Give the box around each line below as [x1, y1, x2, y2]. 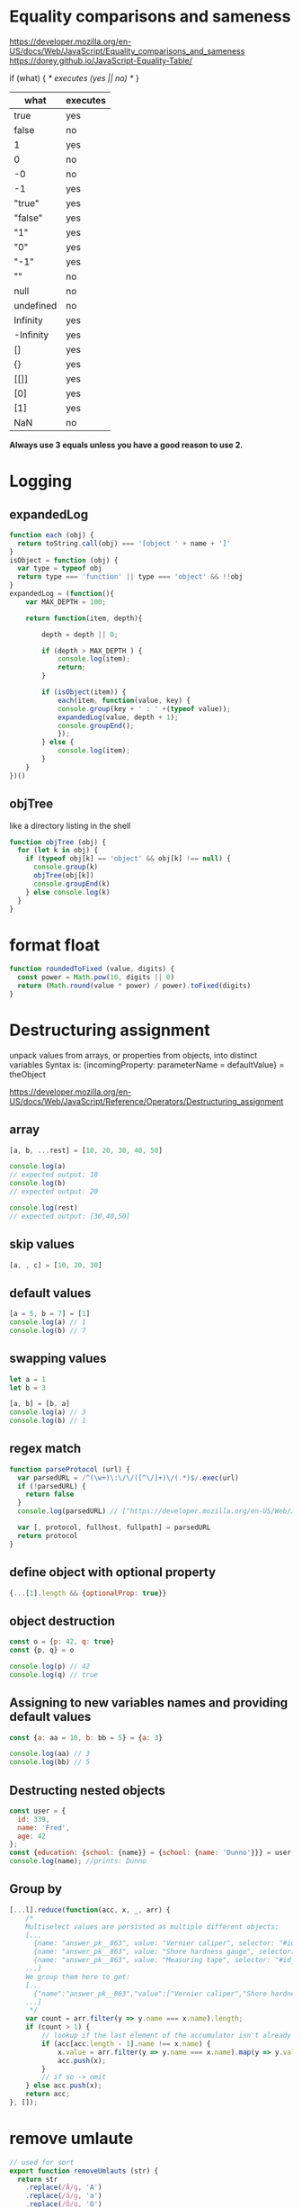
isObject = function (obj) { [9, 555, 119, 564]
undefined [13, 299, 58, 311]
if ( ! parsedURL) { [17, 1482, 87, 1491]
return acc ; [25, 2090, 70, 2099]
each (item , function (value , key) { [57, 696, 191, 705]
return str [17, 2175, 58, 2184]
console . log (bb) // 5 [9, 1758, 91, 1767]
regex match [9, 1441, 82, 1456]
